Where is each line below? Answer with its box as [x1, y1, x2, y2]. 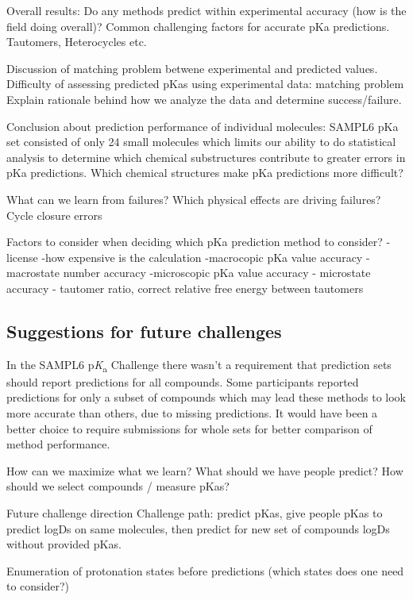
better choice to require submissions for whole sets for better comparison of [6, 420, 372, 437]
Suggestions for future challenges [6, 318, 282, 343]
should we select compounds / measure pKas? [6, 478, 230, 494]
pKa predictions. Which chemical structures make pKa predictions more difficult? [6, 164, 403, 181]
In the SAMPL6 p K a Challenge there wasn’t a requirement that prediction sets [6, 356, 392, 375]
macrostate [6, 264, 60, 281]
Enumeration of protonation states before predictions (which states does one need [6, 562, 404, 579]
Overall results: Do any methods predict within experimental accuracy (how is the [6, 2, 407, 18]
